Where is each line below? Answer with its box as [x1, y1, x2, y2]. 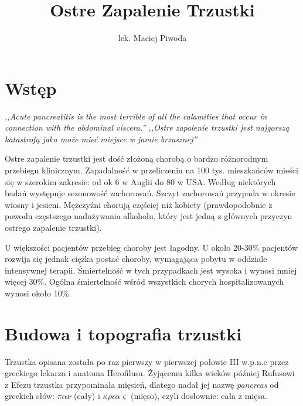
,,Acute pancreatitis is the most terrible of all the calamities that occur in [5, 110, 267, 122]
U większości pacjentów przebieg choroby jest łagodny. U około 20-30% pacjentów [5, 241, 298, 253]
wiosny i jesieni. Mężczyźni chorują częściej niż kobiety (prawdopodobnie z [5, 198, 273, 210]
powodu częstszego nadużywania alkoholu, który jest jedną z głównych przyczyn [5, 210, 292, 222]
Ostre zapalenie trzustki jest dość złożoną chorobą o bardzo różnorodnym [5, 152, 268, 165]
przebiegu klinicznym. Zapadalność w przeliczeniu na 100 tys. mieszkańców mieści [5, 164, 298, 176]
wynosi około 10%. [5, 286, 72, 299]
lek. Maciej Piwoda [118, 32, 187, 44]
